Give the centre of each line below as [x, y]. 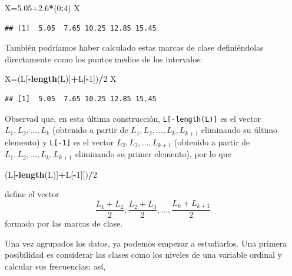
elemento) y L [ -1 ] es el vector [59, 142]
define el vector [32, 194]
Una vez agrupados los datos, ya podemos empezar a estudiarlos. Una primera [146, 243]
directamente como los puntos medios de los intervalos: [104, 59]
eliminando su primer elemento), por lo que [153, 154]
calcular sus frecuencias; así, [55, 266]
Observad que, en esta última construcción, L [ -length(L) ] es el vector [133, 118]
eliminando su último [239, 130]
